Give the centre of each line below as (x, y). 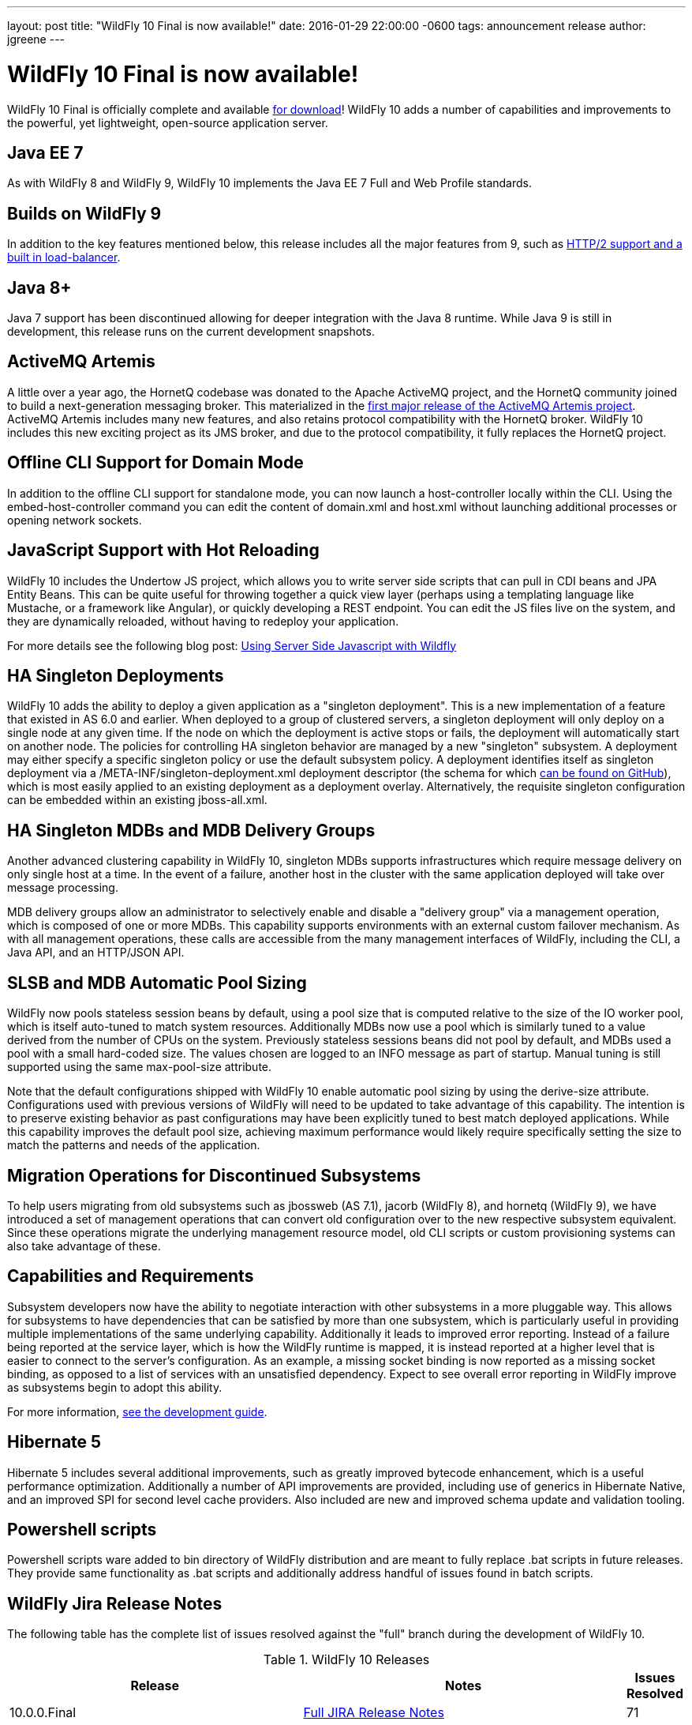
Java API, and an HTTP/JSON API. (96, 953)
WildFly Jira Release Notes (115, 1603)
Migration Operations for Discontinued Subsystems (214, 1175)
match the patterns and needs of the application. (134, 1145)
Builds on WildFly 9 (84, 213)
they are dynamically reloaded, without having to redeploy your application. (203, 621)
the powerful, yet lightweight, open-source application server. (168, 122)
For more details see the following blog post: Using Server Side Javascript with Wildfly (232, 645)
